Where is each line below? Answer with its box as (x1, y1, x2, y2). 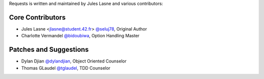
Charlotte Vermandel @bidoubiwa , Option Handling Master (21, 33, 140, 39)
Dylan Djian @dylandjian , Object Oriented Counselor (21, 58, 127, 64)
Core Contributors (9, 13, 66, 21)
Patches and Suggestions (9, 46, 89, 54)
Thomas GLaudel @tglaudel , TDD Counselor (21, 65, 110, 71)
